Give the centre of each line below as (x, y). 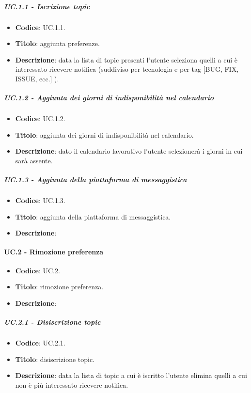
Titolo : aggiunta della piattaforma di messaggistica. (93, 216)
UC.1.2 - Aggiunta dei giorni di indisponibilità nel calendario (109, 98)
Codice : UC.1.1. (40, 27)
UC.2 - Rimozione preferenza (54, 252)
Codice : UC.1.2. (40, 118)
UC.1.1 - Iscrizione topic (47, 6)
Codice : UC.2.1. (40, 342)
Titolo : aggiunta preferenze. (57, 43)
